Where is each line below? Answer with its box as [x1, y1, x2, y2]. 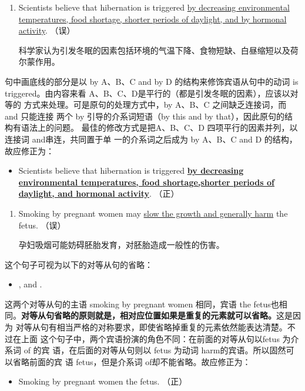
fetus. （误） [18, 218, 66, 231]
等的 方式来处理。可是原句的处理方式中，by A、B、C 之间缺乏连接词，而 [5, 98, 287, 111]
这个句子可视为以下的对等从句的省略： [5, 258, 153, 270]
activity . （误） [18, 24, 75, 37]
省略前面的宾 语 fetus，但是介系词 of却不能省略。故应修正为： [12, 355, 251, 367]
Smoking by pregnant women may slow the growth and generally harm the [18, 207, 288, 219]
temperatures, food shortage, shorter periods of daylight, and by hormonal [18, 12, 287, 25]
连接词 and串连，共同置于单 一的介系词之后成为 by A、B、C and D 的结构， [5, 132, 297, 145]
